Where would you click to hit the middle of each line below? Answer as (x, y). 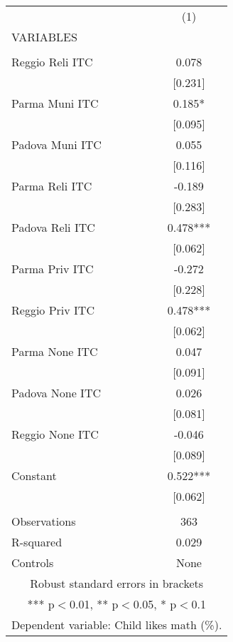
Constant (34, 475)
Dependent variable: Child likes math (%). (117, 625)
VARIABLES (44, 37)
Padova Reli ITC (53, 227)
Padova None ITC (56, 393)
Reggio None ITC (55, 434)
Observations (44, 521)
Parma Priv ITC (53, 269)
